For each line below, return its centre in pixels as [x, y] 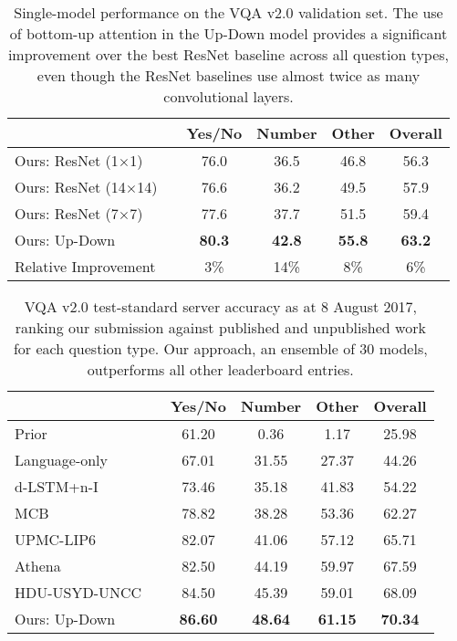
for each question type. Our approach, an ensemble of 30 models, [220, 348]
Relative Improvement [85, 266]
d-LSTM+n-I [57, 486]
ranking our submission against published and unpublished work [220, 327]
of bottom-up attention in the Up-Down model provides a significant [228, 33]
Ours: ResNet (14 [70, 187]
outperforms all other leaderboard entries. [220, 369]
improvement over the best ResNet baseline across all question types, [228, 54]
